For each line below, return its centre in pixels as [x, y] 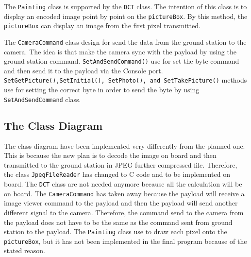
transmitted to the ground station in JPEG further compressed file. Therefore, [121, 164]
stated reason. [25, 250]
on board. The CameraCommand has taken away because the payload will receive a [124, 193]
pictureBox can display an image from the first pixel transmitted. [102, 26]
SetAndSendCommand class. [42, 99]
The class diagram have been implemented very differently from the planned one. [125, 146]
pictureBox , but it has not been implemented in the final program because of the [125, 241]
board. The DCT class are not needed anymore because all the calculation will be [123, 184]
